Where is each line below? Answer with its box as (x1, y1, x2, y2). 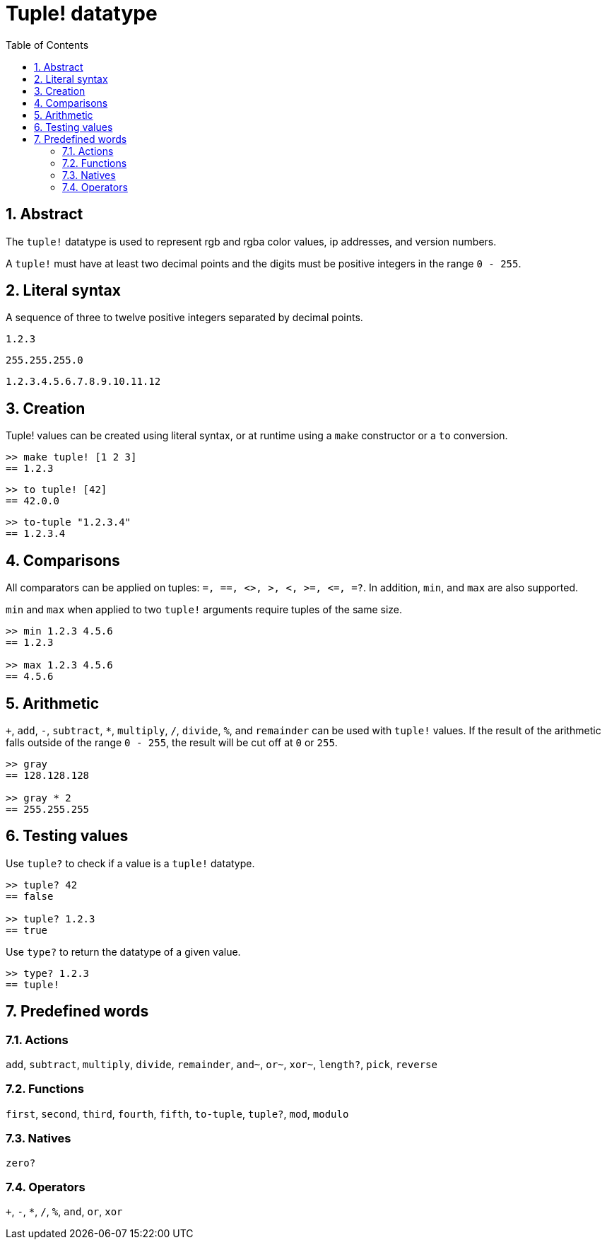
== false (6, 890, 54, 902)
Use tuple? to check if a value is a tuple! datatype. (6, 857, 255, 869)
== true (6, 924, 48, 936)
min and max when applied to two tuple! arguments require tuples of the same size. (6, 603, 403, 616)
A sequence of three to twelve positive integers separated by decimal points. (6, 311, 363, 324)
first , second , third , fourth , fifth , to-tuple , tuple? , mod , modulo (6, 1107, 349, 1120)
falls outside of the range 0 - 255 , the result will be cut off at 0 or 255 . (6, 736, 338, 748)
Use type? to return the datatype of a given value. (6, 945, 241, 958)
